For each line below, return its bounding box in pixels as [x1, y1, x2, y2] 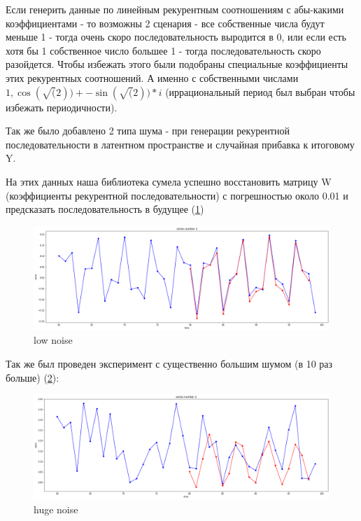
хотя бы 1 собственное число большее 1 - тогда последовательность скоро [6, 43, 321, 57]
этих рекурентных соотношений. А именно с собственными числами [6, 70, 299, 85]
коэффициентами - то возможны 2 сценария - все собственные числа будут [6, 15, 325, 30]
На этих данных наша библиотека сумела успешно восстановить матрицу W [6, 174, 332, 188]
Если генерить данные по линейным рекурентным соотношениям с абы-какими [6, 2, 344, 16]
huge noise [34, 501, 78, 516]
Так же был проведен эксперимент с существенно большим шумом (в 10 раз [6, 356, 333, 370]
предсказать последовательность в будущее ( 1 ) [6, 202, 204, 216]
